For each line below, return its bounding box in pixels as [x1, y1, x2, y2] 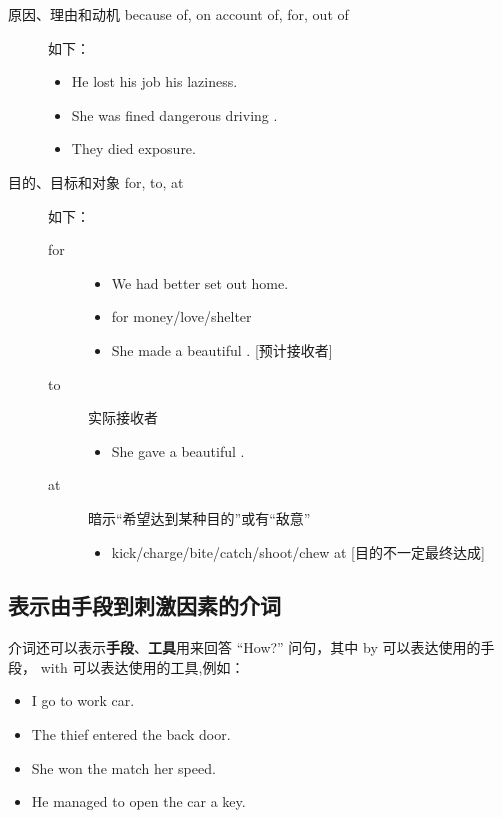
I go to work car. [31, 690, 135, 711]
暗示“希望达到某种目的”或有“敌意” [88, 507, 311, 528]
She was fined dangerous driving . [71, 104, 278, 125]
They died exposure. [71, 138, 196, 159]
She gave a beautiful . [111, 440, 245, 461]
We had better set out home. [111, 272, 289, 293]
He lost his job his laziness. [71, 71, 238, 92]
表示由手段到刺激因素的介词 [8, 590, 281, 621]
